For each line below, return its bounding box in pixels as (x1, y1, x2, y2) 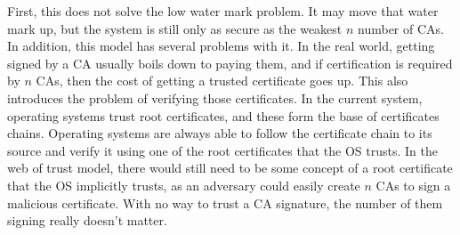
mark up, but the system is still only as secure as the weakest (7, 19, 343, 37)
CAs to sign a (375, 175, 451, 194)
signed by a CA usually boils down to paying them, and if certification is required (7, 53, 453, 72)
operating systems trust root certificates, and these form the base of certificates (7, 106, 440, 125)
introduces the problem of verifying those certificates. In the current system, (7, 88, 423, 107)
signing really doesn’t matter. (7, 211, 167, 230)
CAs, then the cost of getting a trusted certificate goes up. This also (36, 71, 408, 90)
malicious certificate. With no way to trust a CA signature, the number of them (7, 193, 443, 212)
